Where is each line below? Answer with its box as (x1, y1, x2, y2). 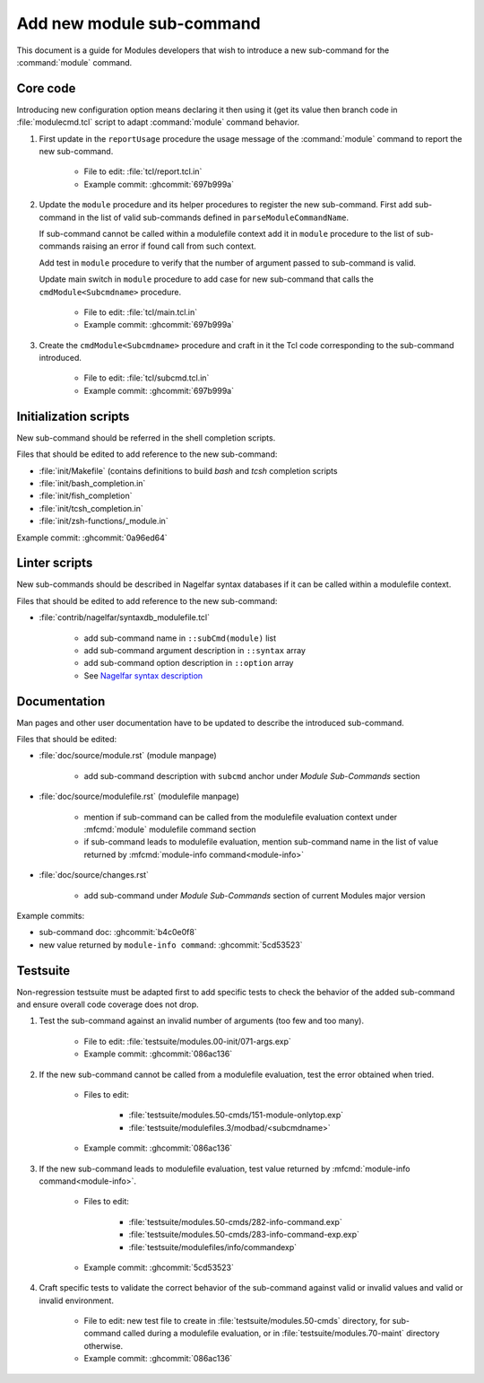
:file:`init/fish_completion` (39, 490, 133, 502)
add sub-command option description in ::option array (83, 658, 294, 669)
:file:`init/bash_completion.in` (39, 477, 146, 488)
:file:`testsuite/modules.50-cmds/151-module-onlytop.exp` (128, 1109, 344, 1121)
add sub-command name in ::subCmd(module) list (83, 633, 277, 643)
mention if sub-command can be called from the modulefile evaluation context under (83, 811, 398, 822)
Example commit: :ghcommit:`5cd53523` (83, 1262, 235, 1273)
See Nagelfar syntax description (83, 670, 203, 681)
